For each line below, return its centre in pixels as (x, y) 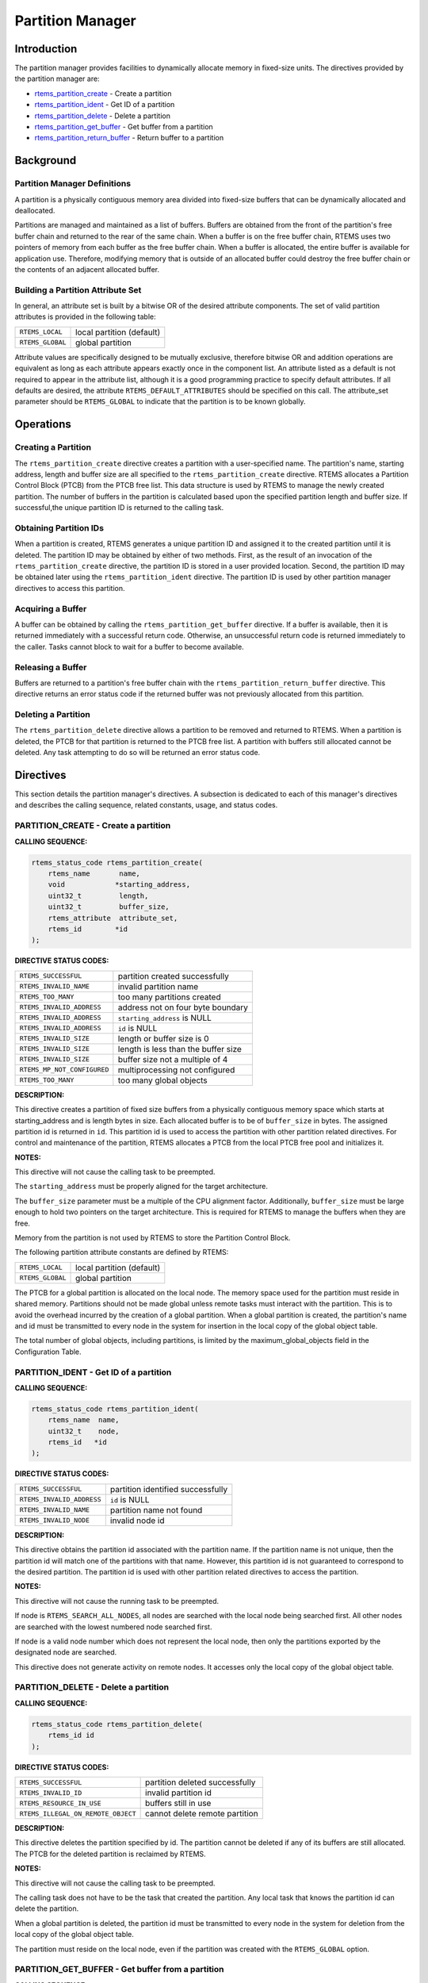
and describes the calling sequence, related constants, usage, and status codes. (146, 805)
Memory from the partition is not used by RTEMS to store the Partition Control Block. (153, 1238)
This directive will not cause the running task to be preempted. (117, 1601)
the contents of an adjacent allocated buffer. (87, 269)
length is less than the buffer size (180, 1049)
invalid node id (137, 1521)
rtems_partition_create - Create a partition (103, 93)
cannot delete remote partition (202, 1814)
